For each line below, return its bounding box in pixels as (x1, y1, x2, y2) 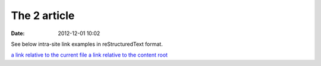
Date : (11, 30, 25, 37)
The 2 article (11, 9, 75, 22)
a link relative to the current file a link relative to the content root (11, 51, 168, 59)
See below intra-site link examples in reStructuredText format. (11, 40, 163, 48)
